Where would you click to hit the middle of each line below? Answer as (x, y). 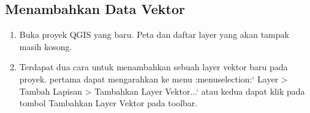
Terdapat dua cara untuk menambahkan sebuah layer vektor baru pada (153, 67)
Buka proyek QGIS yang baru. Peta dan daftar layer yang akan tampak (154, 35)
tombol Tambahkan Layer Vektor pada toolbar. (108, 103)
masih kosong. (46, 46)
